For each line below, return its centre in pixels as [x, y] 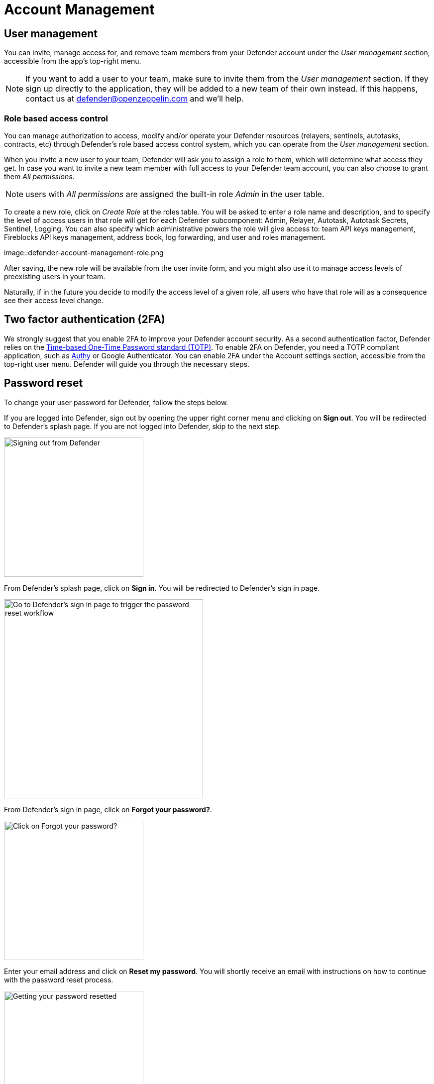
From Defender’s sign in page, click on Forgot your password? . [108, 809]
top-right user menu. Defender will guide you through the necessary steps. [127, 364]
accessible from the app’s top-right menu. [73, 61]
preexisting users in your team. [55, 276]
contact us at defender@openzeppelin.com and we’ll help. [135, 99]
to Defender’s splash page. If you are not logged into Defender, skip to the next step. [143, 426]
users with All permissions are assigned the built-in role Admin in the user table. [175, 194]
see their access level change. [54, 300]
